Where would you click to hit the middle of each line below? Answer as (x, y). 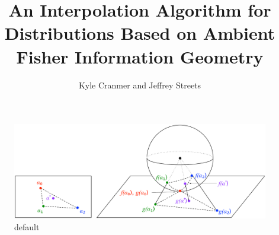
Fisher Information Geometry (140, 56)
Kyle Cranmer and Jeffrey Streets (140, 85)
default (27, 226)
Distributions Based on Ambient (140, 33)
